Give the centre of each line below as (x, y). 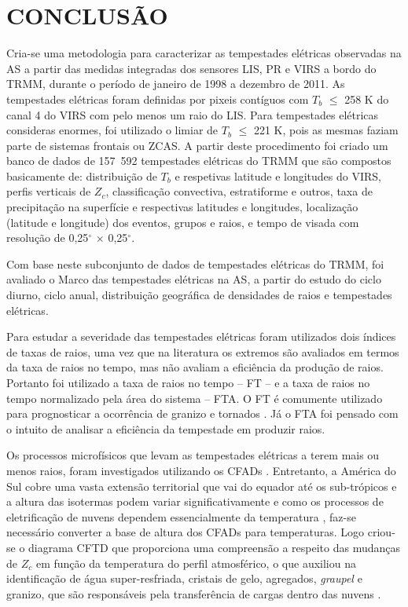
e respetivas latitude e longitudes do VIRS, (278, 176)
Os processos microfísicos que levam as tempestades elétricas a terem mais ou (193, 455)
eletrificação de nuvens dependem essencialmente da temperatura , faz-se (181, 516)
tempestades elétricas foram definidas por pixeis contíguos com (158, 99)
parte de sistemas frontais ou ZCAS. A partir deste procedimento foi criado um (197, 145)
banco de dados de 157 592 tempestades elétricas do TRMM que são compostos (199, 161)
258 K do (367, 99)
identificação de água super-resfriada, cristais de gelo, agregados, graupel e (184, 578)
